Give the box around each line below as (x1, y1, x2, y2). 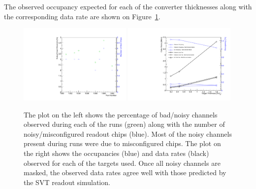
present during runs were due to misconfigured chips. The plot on (24, 138, 221, 149)
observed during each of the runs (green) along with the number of (24, 119, 225, 129)
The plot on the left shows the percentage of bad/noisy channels (24, 109, 218, 119)
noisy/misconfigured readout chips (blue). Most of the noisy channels (24, 128, 232, 139)
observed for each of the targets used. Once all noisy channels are (24, 157, 221, 168)
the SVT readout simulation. (24, 177, 110, 187)
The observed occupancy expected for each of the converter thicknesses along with (4, 1, 252, 11)
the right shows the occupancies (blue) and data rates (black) (24, 148, 209, 158)
